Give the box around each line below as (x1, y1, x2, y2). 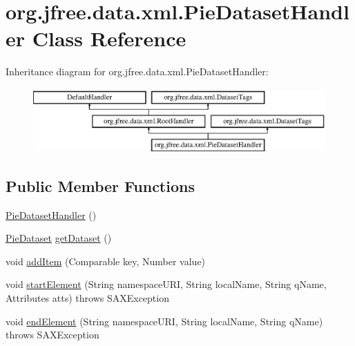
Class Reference (32, 24, 186, 52)
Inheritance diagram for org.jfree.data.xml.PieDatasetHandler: (6, 64, 269, 79)
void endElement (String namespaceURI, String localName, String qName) (6, 314, 323, 328)
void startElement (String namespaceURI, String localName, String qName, (6, 277, 327, 291)
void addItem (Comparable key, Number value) (6, 253, 206, 268)
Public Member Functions (6, 175, 195, 196)
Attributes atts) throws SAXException (6, 290, 169, 305)
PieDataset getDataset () (6, 231, 112, 245)
